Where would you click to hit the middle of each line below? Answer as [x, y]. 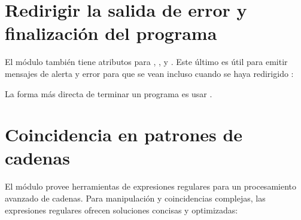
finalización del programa [111, 33]
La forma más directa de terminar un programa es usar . [109, 93]
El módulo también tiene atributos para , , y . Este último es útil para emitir [146, 62]
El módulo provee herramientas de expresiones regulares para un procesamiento [150, 186]
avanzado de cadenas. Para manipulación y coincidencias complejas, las [135, 198]
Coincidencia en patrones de [124, 134]
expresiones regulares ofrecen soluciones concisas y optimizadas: [121, 210]
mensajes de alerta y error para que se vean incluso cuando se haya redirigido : [149, 73]
